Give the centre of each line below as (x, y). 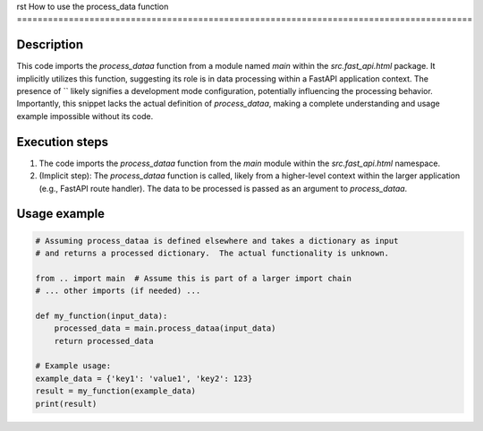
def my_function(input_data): (102, 315)
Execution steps (63, 142)
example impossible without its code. (85, 116)
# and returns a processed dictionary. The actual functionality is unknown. (212, 253)
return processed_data (104, 341)
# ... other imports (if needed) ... (118, 291)
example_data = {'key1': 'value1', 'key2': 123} (144, 378)
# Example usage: (73, 366)
